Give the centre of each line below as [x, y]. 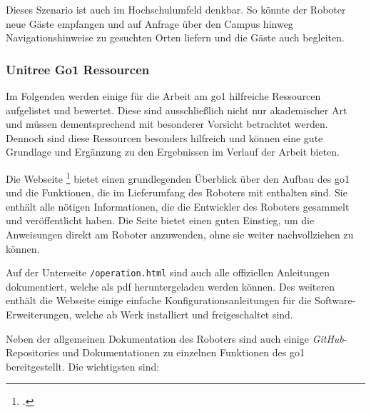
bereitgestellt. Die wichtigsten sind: [83, 366]
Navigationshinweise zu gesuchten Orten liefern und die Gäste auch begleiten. [175, 37]
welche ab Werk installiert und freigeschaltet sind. [184, 315]
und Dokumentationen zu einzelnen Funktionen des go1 [183, 352]
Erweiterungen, [39, 315]
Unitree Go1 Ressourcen [78, 69]
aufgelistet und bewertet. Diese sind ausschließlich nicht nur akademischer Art [177, 110]
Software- [335, 300]
